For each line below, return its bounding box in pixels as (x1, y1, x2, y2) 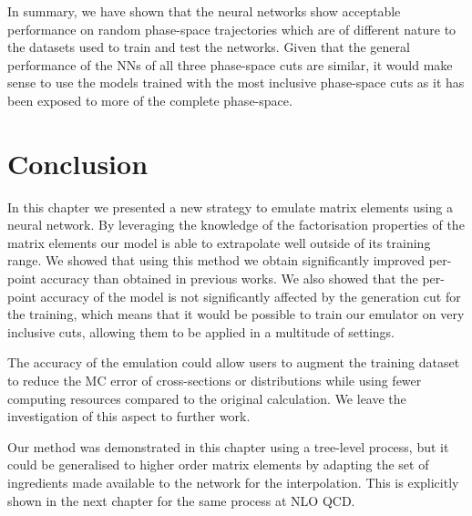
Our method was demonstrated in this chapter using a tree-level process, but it (7, 437, 449, 456)
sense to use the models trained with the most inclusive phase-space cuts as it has (7, 73, 465, 92)
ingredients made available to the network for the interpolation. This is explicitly (7, 473, 459, 491)
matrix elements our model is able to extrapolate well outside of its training (7, 232, 431, 252)
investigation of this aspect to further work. (7, 407, 251, 426)
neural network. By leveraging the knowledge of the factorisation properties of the (7, 215, 465, 234)
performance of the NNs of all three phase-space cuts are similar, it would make (7, 55, 453, 74)
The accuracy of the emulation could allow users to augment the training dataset (7, 353, 460, 372)
